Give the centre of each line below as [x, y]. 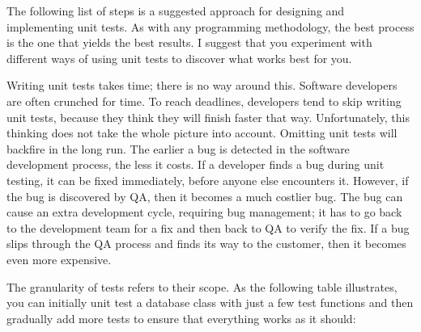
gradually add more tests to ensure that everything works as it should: [181, 318]
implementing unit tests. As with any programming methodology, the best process [210, 26]
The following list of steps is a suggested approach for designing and [176, 11]
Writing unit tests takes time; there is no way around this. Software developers [202, 85]
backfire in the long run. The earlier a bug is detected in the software [178, 148]
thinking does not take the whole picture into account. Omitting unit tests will [202, 133]
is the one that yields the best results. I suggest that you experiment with [189, 42]
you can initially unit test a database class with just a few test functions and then [210, 303]
